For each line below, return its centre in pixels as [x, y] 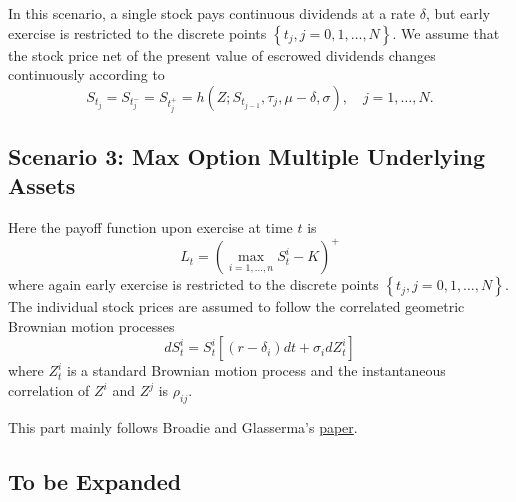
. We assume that [446, 32]
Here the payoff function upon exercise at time [150, 227]
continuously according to [86, 74]
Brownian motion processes [91, 325]
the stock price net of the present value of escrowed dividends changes [222, 54]
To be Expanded [95, 480]
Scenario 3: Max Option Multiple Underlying [247, 155]
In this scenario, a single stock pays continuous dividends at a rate [211, 13]
